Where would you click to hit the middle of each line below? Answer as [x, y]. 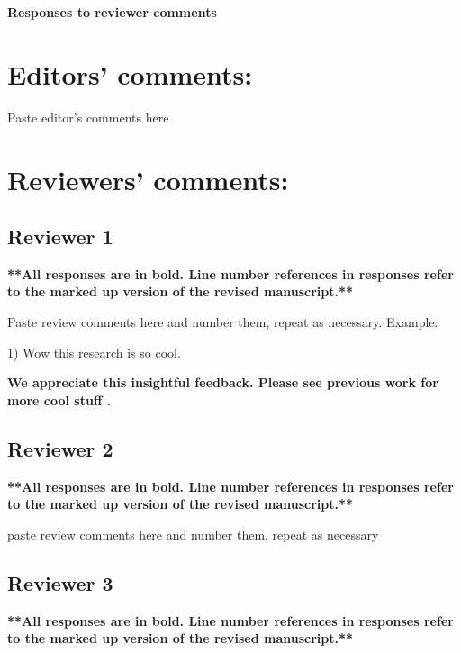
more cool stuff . [59, 399]
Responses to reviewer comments [112, 12]
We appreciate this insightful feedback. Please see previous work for [223, 382]
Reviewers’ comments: [148, 179]
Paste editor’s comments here [88, 117]
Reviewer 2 [60, 448]
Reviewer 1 [60, 236]
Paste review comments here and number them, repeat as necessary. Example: [223, 322]
